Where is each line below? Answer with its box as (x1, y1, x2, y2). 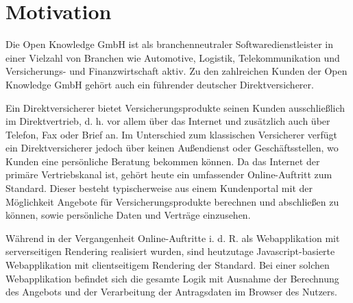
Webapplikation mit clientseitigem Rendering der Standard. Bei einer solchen (5, 258, 330, 272)
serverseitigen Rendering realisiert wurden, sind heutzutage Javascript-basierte (5, 244, 335, 258)
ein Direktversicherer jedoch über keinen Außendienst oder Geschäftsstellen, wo (5, 141, 339, 155)
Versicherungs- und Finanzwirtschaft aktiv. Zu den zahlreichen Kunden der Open (5, 64, 348, 78)
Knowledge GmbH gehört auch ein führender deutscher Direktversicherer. (5, 77, 314, 91)
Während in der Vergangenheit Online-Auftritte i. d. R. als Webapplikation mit (5, 230, 340, 245)
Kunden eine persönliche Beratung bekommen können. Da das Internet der (5, 154, 320, 168)
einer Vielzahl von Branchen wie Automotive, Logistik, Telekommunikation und (5, 50, 340, 64)
